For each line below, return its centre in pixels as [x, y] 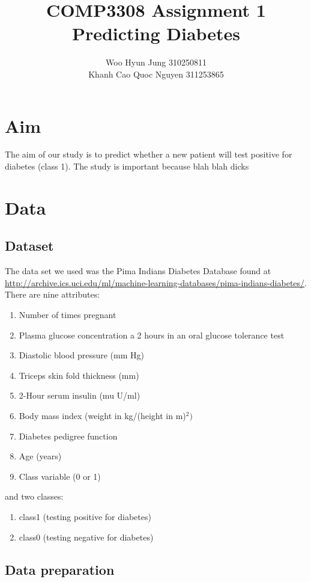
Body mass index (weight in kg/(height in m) [102, 415]
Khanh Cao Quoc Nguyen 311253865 [156, 74]
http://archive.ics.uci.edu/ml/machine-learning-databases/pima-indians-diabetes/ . [156, 282]
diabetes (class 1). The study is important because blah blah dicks [127, 166]
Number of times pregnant [68, 314]
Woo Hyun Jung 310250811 [156, 62]
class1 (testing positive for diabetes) [85, 516]
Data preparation [60, 569]
